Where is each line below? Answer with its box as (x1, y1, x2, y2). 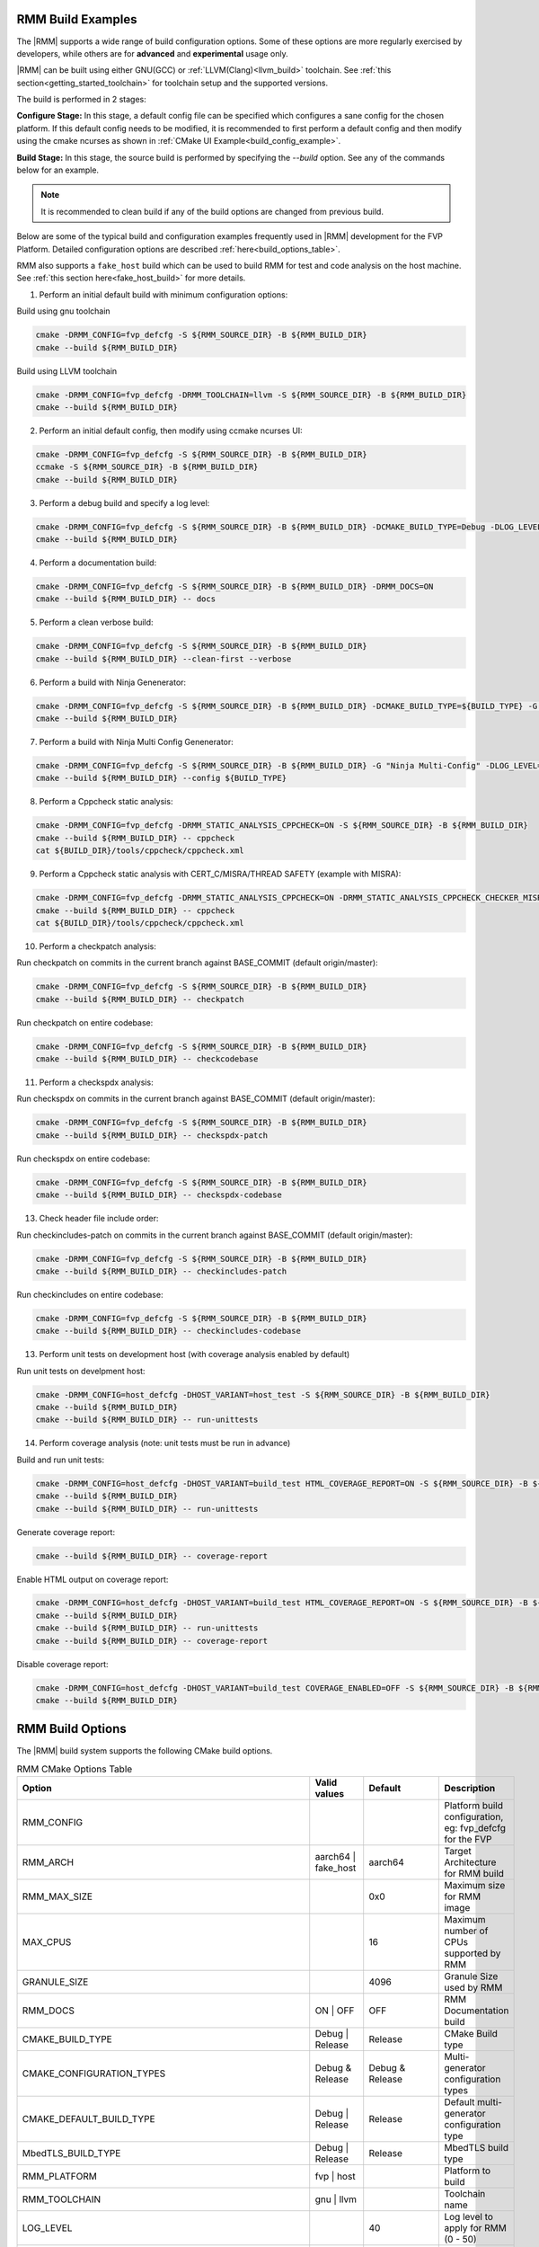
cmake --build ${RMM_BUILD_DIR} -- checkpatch (35, 994, 244, 1004)
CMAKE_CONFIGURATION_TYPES (22, 2067, 166, 2080)
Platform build (444, 1799, 503, 1812)
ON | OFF (314, 2004, 355, 2017)
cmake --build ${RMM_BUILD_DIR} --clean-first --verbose (35, 653, 292, 664)
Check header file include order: (39, 1213, 159, 1224)
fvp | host (314, 2171, 356, 2183)
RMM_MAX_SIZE (22, 1890, 93, 1903)
